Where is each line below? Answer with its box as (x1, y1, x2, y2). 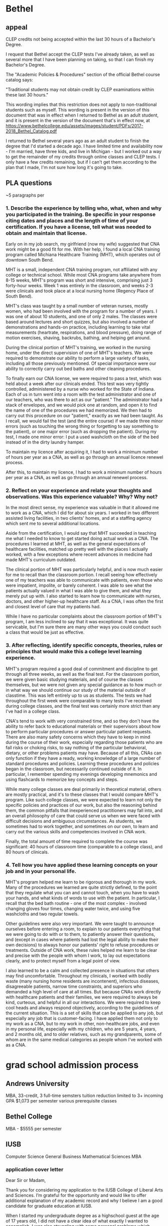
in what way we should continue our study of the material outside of (5, 687, 146, 693)
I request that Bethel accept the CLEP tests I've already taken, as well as (5, 51, 154, 57)
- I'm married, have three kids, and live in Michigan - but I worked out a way (5, 149, 162, 154)
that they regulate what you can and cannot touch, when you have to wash (5, 890, 159, 895)
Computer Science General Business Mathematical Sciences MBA (5, 1153, 142, 1159)
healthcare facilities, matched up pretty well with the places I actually (5, 546, 148, 552)
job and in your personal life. (5, 867, 76, 874)
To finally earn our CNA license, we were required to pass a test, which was (5, 376, 161, 382)
